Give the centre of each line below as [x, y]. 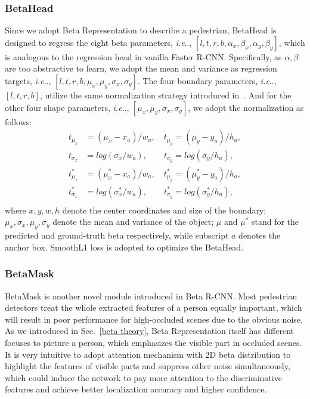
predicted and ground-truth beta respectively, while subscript [117, 235]
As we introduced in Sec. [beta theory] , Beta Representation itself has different [150, 331]
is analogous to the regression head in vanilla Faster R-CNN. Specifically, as [143, 56]
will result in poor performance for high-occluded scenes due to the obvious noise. [154, 319]
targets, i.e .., [28, 81]
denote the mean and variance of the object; [133, 222]
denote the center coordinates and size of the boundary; [164, 210]
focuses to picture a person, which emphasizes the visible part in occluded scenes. [154, 343]
